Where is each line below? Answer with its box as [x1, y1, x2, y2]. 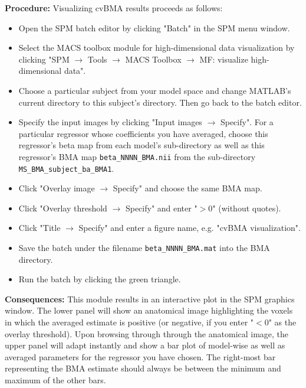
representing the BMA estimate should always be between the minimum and [5, 362, 281, 374]
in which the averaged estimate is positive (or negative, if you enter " [5, 316, 254, 328]
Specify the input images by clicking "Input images [18, 116, 202, 128]
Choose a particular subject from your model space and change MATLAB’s [18, 84, 291, 96]
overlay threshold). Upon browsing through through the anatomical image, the [5, 327, 289, 340]
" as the [268, 316, 297, 328]
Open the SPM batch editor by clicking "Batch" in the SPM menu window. [18, 21, 290, 34]
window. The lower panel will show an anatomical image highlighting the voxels [5, 304, 293, 317]
